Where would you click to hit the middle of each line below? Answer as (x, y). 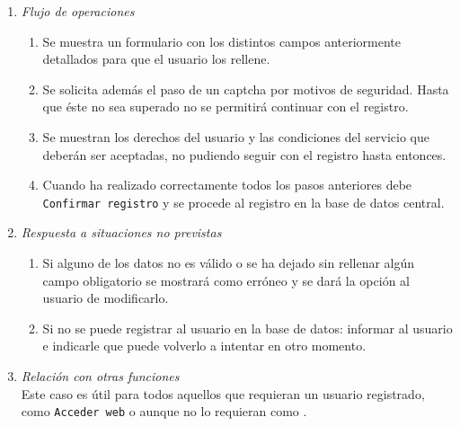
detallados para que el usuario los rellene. (156, 59)
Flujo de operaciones (78, 11)
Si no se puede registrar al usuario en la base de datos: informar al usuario (248, 328)
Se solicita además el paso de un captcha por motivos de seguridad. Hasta (246, 89)
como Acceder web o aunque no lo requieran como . (164, 411)
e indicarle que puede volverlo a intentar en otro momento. (204, 346)
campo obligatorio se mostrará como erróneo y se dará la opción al (226, 280)
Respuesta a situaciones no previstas (121, 232)
